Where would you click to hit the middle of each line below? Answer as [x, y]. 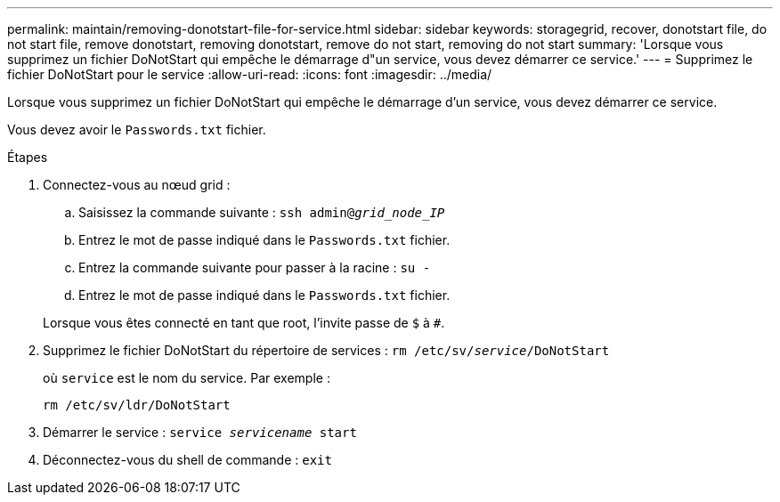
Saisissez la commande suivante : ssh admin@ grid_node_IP [262, 212]
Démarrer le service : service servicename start [200, 432]
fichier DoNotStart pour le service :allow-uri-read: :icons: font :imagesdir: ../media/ [250, 74]
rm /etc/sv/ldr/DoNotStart [137, 405]
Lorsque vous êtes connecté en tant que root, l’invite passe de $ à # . [244, 323]
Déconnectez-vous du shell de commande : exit [187, 460]
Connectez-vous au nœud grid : [137, 185]
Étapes [28, 157]
